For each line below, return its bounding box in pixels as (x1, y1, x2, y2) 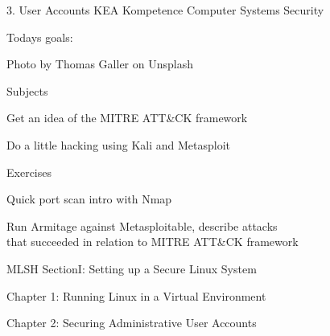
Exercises (6, 163, 52, 180)
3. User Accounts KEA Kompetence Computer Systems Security (6, 2, 324, 18)
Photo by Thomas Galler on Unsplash (6, 55, 193, 72)
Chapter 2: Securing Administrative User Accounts (6, 314, 257, 331)
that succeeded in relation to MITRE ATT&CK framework (6, 233, 299, 250)
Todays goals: (6, 28, 73, 45)
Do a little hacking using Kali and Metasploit (6, 136, 231, 153)
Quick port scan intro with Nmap (6, 191, 172, 207)
